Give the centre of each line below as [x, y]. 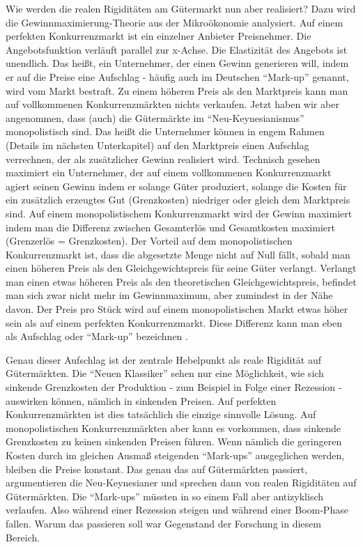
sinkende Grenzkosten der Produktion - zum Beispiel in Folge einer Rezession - [174, 387]
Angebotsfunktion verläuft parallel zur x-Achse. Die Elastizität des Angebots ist [177, 49]
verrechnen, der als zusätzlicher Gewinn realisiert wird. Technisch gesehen [163, 159]
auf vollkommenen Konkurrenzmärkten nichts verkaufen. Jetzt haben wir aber [172, 104]
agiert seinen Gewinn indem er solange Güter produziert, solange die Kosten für [176, 186]
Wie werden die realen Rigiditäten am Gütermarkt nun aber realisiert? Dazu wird [181, 8]
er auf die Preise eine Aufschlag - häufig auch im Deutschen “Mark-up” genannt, [177, 76]
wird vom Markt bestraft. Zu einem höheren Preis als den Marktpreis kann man [177, 90]
